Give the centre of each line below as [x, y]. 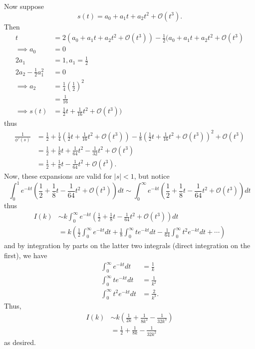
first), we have [26, 255]
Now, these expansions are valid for [58, 175]
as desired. [20, 342]
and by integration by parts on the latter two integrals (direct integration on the [127, 245]
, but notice [152, 175]
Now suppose [24, 6]
